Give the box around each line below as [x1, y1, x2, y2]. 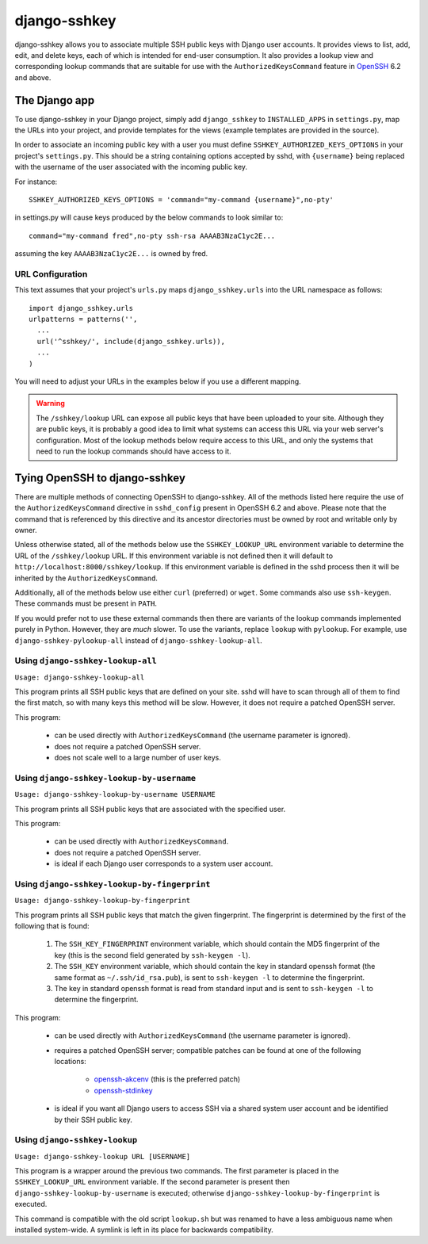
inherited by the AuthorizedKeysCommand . [14, 573, 159, 583]
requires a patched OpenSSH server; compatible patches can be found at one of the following [54, 1045, 361, 1055]
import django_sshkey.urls [29, 304, 134, 312]
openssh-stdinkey [94, 1085, 154, 1095]
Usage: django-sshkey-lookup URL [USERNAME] [14, 1152, 191, 1161]
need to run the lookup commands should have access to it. [36, 446, 231, 456]
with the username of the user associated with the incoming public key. [14, 163, 248, 172]
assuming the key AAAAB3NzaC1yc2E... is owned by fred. [14, 249, 208, 258]
